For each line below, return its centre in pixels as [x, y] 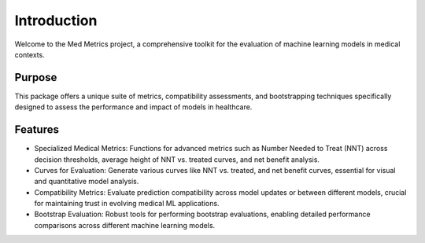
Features [37, 130]
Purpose [36, 77]
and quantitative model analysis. [87, 182]
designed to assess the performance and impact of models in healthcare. [133, 107]
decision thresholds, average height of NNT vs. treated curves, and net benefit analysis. [177, 159]
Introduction [56, 20]
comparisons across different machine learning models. [125, 225]
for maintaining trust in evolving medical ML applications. [127, 204]
